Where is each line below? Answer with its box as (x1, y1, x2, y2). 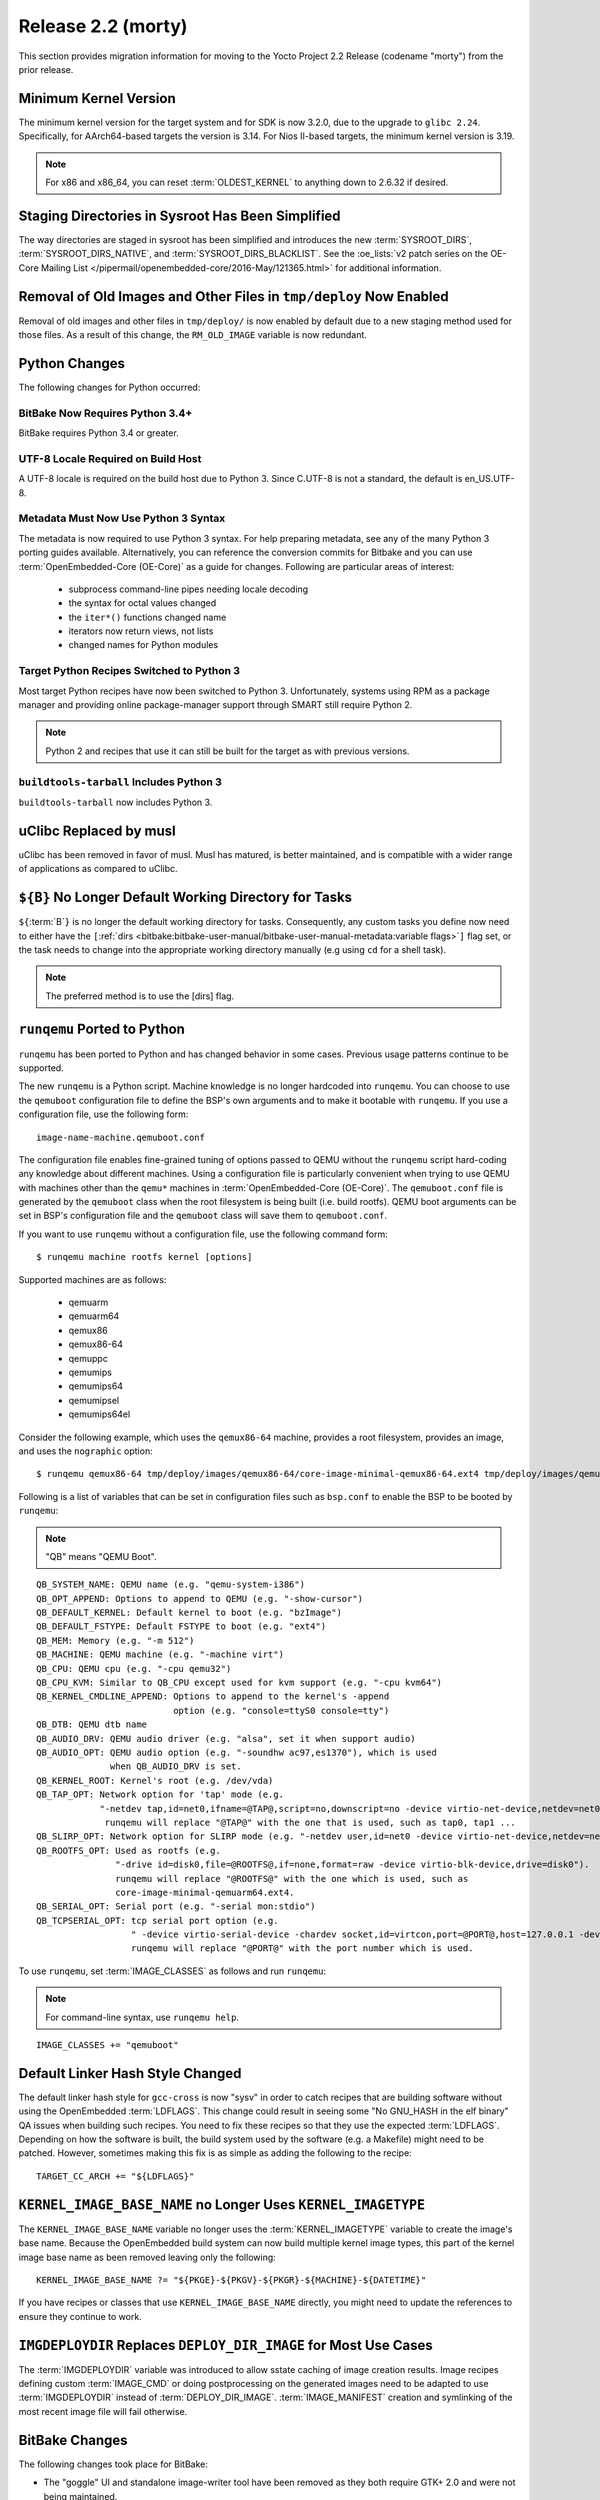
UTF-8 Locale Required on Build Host (18, 451, 202, 465)
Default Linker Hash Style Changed (18, 2065, 242, 2082)
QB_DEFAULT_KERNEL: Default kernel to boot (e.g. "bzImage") (36, 1607, 342, 1619)
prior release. (18, 63, 74, 75)
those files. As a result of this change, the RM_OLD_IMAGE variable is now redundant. (18, 329, 367, 340)
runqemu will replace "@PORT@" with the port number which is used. (130, 1943, 474, 1954)
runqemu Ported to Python (18, 1021, 185, 1038)
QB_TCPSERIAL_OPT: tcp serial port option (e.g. (36, 1915, 279, 1926)
